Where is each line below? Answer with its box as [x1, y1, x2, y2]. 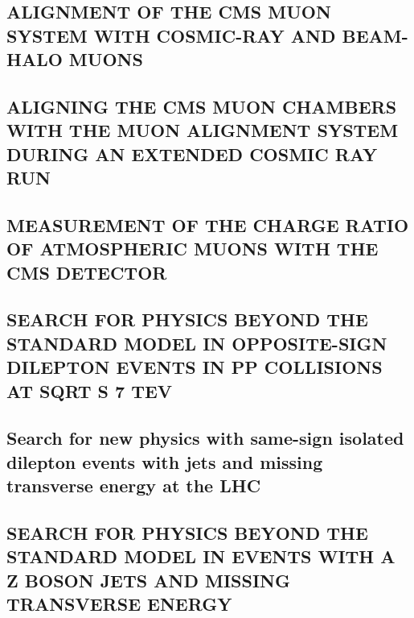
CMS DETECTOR [6, 259, 167, 284]
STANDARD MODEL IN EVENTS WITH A [6, 544, 396, 569]
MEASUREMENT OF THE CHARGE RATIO [6, 212, 409, 237]
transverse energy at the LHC [6, 473, 261, 498]
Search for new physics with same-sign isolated [6, 425, 404, 450]
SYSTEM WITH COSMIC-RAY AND [6, 23, 336, 48]
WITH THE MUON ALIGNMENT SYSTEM [6, 118, 399, 143]
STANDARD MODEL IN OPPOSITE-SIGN [6, 330, 387, 355]
